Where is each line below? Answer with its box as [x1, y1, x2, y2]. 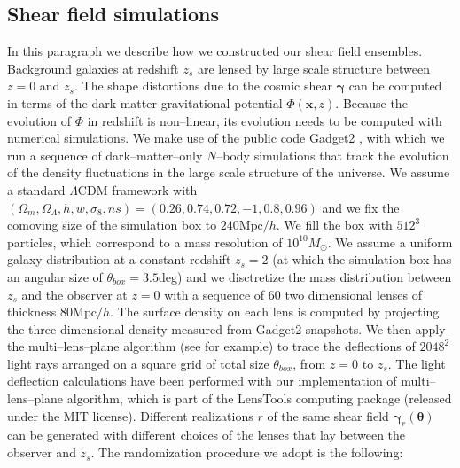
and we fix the [322, 198, 400, 216]
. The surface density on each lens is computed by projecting [109, 302, 440, 321]
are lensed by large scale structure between [197, 58, 431, 77]
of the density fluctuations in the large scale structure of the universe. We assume [7, 163, 450, 182]
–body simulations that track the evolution [216, 145, 449, 164]
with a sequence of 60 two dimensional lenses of [164, 285, 422, 303]
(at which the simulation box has [272, 250, 452, 269]
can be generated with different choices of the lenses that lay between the [7, 425, 406, 444]
